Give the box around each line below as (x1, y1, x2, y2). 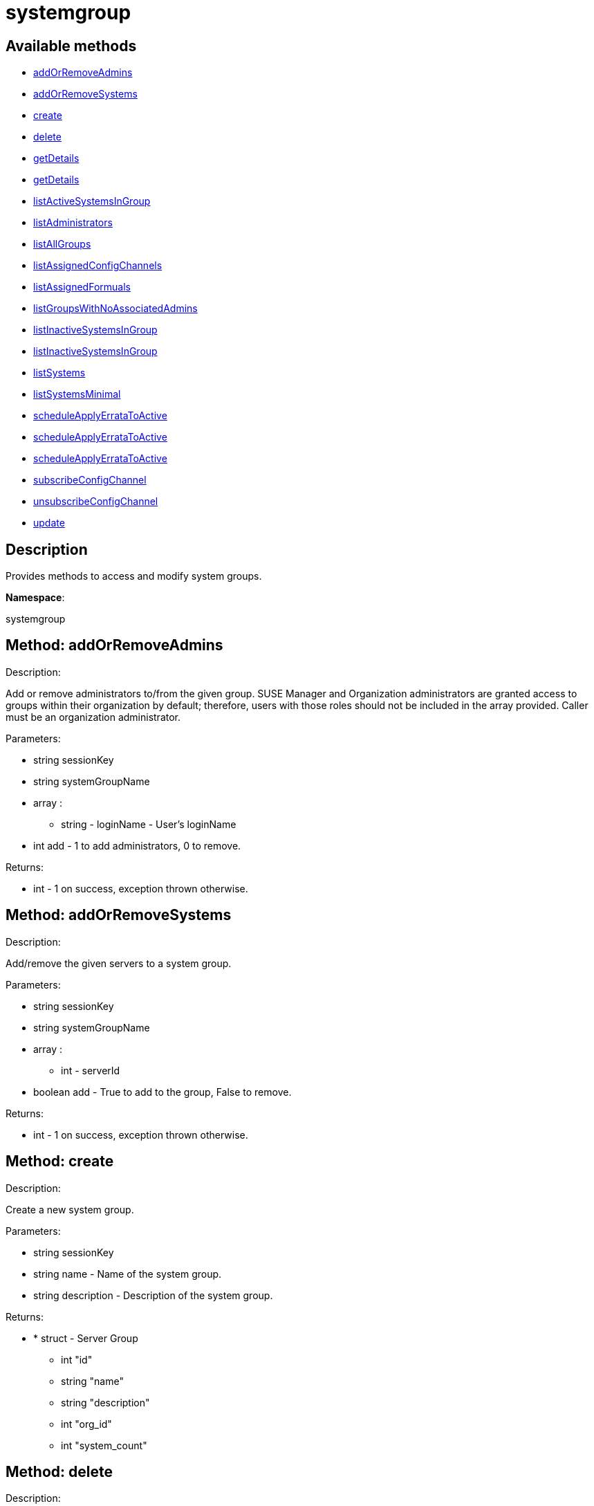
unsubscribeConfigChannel (33, 495, 158, 508)
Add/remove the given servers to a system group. (6, 957, 232, 969)
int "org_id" (61, 1417, 112, 1430)
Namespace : (6, 591, 65, 604)
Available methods (6, 37, 137, 55)
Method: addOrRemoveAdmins (6, 636, 223, 654)
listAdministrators (33, 217, 113, 229)
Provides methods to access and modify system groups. (6, 570, 262, 582)
